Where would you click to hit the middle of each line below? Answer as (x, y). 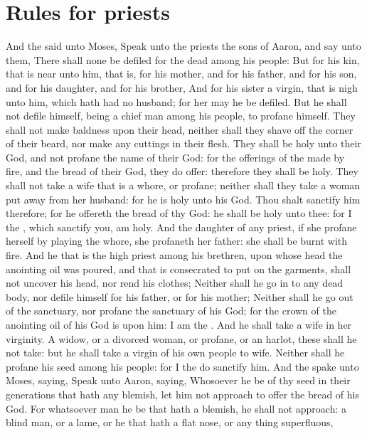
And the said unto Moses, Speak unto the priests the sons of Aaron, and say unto (183, 46)
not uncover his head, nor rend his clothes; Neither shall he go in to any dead (175, 283)
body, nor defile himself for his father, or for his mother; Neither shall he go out (180, 296)
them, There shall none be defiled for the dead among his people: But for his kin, (183, 59)
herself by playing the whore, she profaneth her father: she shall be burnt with (177, 241)
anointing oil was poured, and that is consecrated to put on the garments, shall (179, 269)
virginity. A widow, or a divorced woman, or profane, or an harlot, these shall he (181, 338)
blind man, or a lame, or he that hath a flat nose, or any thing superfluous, (170, 422)
